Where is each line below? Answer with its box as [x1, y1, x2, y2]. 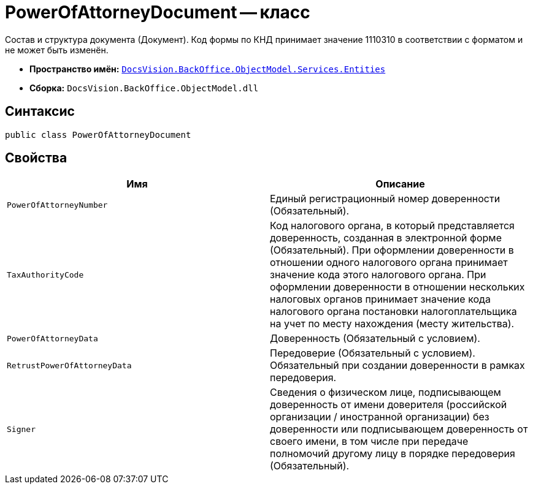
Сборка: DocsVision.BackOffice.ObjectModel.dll [29, 82, 259, 93]
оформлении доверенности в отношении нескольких [270, 281, 525, 294]
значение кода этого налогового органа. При [270, 268, 486, 281]
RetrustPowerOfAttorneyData [7, 360, 132, 370]
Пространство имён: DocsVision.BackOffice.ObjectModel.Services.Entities [29, 63, 386, 74]
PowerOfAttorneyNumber [7, 200, 108, 210]
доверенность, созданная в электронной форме [270, 232, 502, 245]
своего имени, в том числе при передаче [270, 435, 469, 448]
